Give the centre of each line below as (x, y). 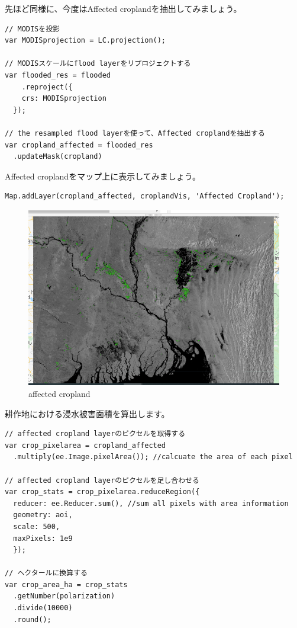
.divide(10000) (43, 608)
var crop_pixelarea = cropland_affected (85, 445)
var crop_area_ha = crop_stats (66, 584)
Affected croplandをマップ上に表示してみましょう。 (103, 176)
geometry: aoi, (43, 515)
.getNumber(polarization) (64, 596)
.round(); (32, 619)
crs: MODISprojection (64, 99)
